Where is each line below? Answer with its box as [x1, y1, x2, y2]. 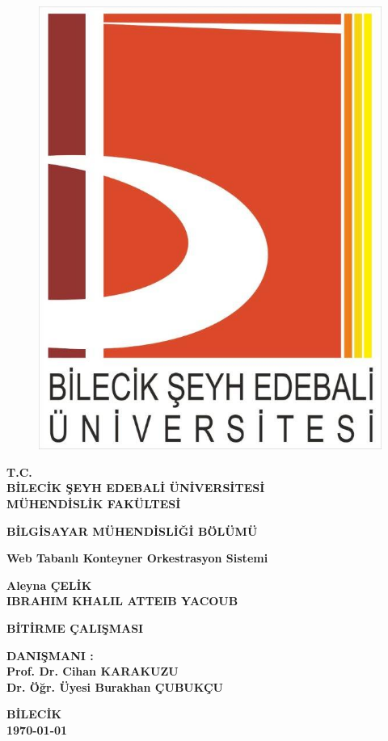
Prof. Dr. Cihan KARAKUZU [6, 663, 179, 680]
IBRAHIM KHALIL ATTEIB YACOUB [6, 592, 238, 609]
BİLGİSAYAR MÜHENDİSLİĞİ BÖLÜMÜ [6, 522, 258, 539]
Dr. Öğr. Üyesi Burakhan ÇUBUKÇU [6, 678, 223, 695]
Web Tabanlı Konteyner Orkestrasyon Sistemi [6, 549, 268, 566]
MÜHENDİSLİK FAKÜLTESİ [6, 495, 181, 512]
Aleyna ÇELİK [6, 576, 92, 593]
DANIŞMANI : [6, 646, 94, 663]
